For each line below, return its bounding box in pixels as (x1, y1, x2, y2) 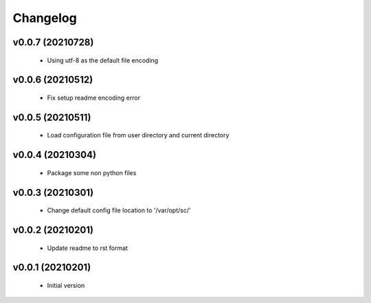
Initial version (47, 282, 85, 289)
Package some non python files (47, 168, 137, 177)
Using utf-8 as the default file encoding (47, 56, 159, 65)
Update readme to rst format (47, 244, 128, 252)
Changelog (12, 10, 77, 25)
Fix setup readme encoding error (47, 93, 141, 102)
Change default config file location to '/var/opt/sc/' (47, 206, 192, 214)
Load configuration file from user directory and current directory (47, 131, 229, 139)
